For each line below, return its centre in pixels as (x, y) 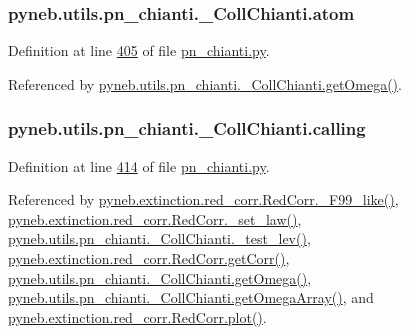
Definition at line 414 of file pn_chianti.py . (139, 165)
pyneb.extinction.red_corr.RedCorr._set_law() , (155, 218)
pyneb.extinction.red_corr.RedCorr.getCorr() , (149, 258)
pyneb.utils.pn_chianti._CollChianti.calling (187, 128)
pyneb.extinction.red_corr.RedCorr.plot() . (137, 316)
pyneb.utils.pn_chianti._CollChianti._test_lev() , (159, 238)
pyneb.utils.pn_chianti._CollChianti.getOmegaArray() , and (191, 297)
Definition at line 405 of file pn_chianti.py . (139, 50)
